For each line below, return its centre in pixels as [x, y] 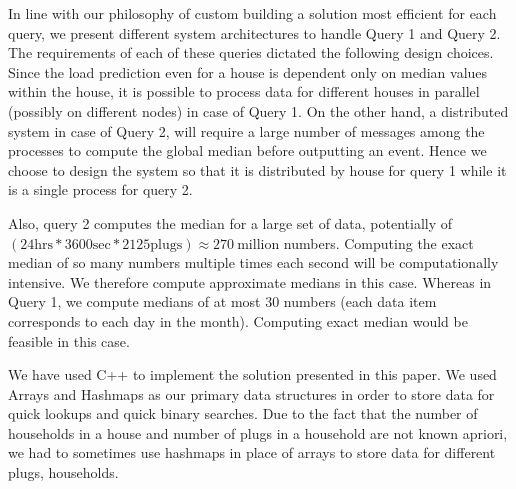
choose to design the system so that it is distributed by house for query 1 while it [257, 169]
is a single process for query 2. [100, 189]
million [258, 244]
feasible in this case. [69, 340]
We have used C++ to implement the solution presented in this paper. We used [252, 374]
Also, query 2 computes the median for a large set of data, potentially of [230, 222]
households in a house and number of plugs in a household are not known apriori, [258, 432]
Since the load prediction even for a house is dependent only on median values [248, 71]
